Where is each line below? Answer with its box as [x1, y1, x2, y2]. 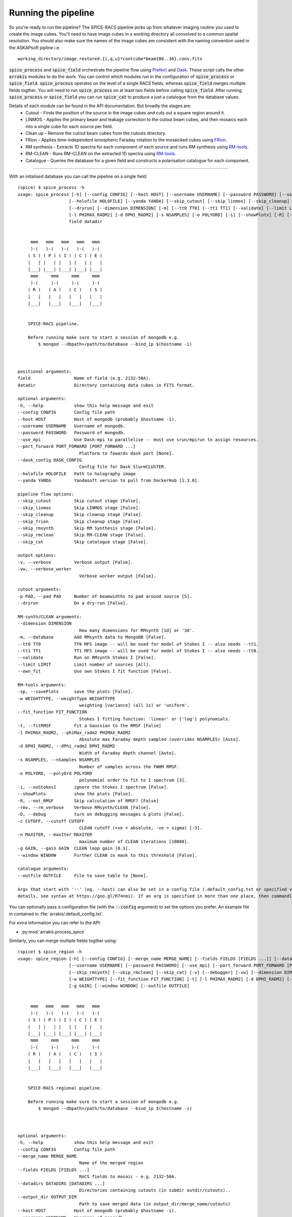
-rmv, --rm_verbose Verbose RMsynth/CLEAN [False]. [18, 805, 151, 810]
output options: [18, 553, 56, 558]
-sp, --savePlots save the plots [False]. [18, 689, 133, 695]
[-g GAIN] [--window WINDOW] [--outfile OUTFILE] [69, 983, 190, 989]
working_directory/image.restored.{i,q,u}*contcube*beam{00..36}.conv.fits [18, 56, 202, 62]
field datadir [69, 219, 103, 224]
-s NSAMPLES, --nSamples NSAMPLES [18, 757, 100, 763]
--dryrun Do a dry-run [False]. [18, 600, 128, 606]
